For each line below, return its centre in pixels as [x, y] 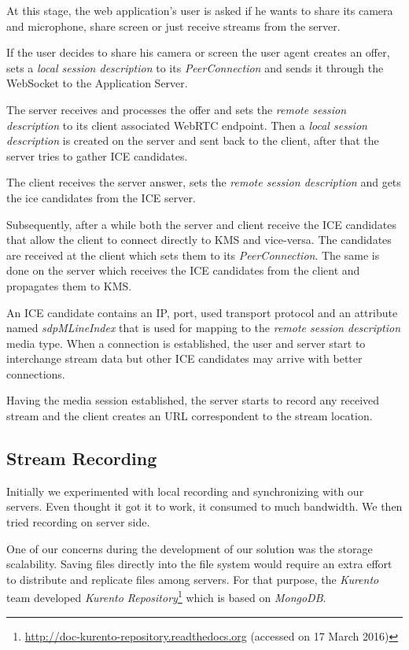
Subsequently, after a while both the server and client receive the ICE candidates [202, 224]
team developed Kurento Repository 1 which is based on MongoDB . [166, 596]
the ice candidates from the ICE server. [101, 197]
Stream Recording [82, 458]
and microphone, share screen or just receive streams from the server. [173, 26]
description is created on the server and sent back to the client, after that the [193, 140]
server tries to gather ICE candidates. [97, 155]
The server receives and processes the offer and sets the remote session [177, 109]
